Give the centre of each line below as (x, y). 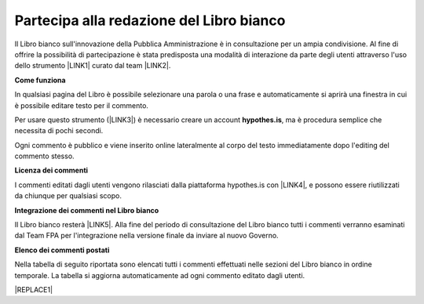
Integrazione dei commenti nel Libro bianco (87, 210)
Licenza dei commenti (51, 170)
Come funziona (40, 80)
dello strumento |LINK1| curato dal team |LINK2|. (93, 66)
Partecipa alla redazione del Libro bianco (150, 20)
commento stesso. (44, 156)
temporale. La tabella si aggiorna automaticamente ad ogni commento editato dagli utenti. (160, 275)
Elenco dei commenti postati (62, 250)
